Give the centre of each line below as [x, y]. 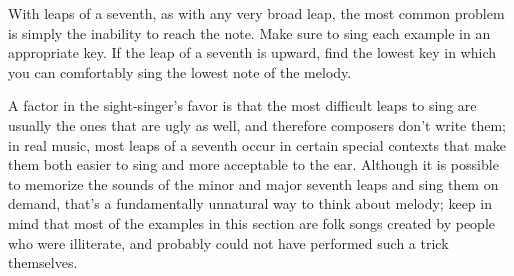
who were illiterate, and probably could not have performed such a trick [228, 242]
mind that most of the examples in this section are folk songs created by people [252, 222]
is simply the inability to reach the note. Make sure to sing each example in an [249, 32]
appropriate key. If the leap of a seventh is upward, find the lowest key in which [252, 52]
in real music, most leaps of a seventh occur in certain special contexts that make [257, 144]
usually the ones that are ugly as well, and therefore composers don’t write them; [257, 124]
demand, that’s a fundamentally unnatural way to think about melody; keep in [250, 203]
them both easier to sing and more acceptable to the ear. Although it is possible [253, 164]
